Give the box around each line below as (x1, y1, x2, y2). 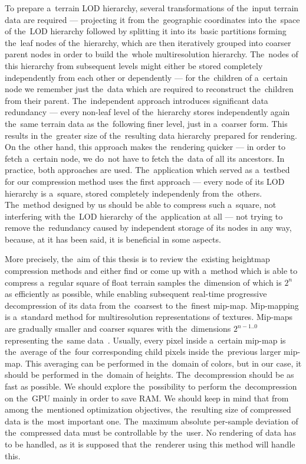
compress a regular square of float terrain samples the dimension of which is (5, 276, 282, 288)
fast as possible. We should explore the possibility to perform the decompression (5, 380, 297, 392)
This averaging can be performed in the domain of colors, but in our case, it (25, 357, 302, 369)
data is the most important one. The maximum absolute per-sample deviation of (5, 414, 298, 427)
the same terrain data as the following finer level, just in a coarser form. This (5, 117, 288, 129)
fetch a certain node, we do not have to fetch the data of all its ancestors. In (5, 152, 285, 164)
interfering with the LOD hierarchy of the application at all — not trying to (5, 210, 283, 222)
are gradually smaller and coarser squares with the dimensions (5, 322, 231, 335)
